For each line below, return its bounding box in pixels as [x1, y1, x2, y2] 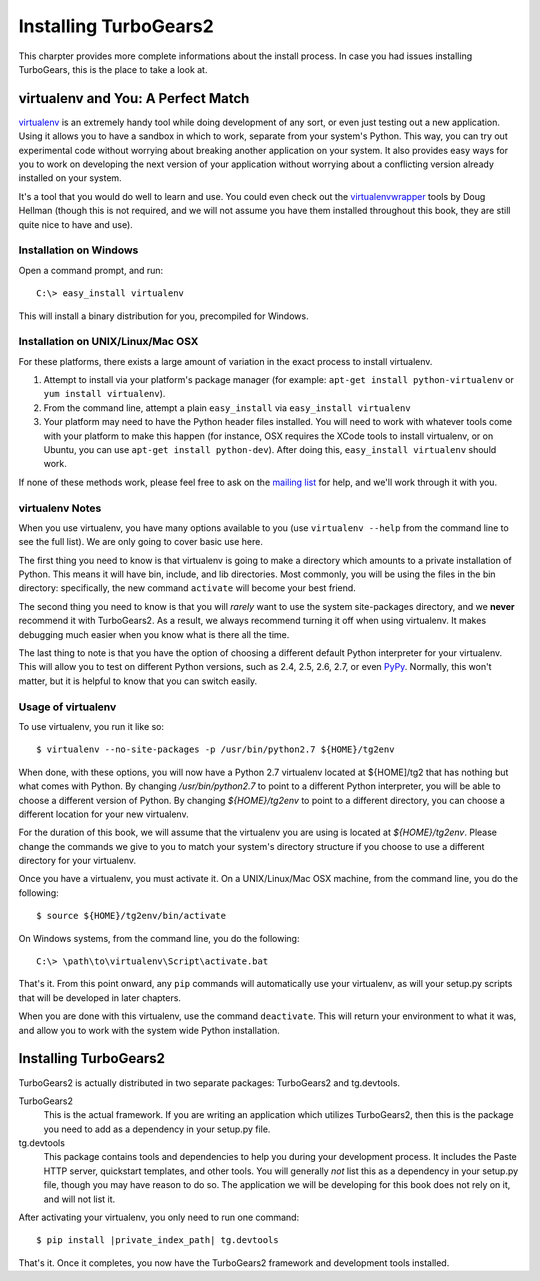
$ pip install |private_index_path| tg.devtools [36, 1235, 279, 1246]
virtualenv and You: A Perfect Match [18, 90, 250, 107]
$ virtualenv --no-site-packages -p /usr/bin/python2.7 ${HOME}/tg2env [36, 744, 395, 755]
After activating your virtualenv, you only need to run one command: [18, 1211, 300, 1224]
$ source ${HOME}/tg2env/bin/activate [36, 910, 227, 922]
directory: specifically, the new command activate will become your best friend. [18, 582, 357, 594]
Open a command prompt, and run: [18, 264, 164, 276]
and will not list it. [43, 1193, 116, 1205]
